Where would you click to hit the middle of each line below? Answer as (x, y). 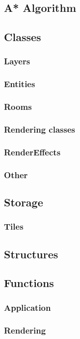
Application (27, 307)
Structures (31, 254)
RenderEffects (32, 152)
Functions (29, 283)
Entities (20, 84)
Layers (17, 61)
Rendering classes (40, 129)
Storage (24, 202)
